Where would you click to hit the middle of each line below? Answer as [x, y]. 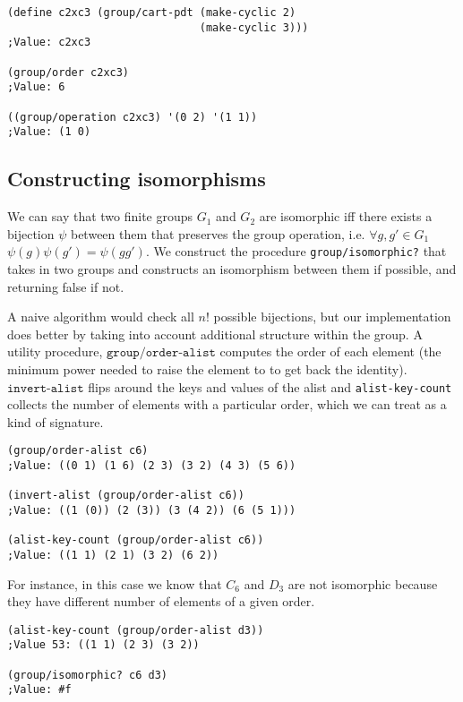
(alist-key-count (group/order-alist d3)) [136, 630]
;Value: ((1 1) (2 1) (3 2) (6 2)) [113, 555]
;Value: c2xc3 [49, 43]
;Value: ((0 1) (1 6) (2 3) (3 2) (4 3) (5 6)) [152, 466]
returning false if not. [66, 286]
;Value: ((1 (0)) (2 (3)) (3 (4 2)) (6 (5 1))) [152, 510]
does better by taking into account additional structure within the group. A [215, 334]
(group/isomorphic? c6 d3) [87, 675]
